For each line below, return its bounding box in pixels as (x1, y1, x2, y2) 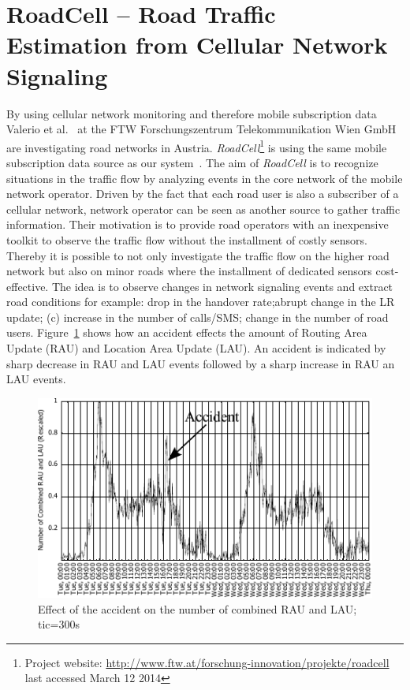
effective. (6, 278, 49, 294)
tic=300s (38, 616, 80, 632)
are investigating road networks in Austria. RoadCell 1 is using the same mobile (6, 136, 387, 155)
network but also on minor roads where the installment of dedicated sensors (6, 263, 372, 279)
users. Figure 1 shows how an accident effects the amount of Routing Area (6, 324, 367, 341)
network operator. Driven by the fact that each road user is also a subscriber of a (6, 185, 399, 202)
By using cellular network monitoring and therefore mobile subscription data (6, 105, 377, 121)
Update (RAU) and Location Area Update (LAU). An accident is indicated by (6, 340, 386, 356)
